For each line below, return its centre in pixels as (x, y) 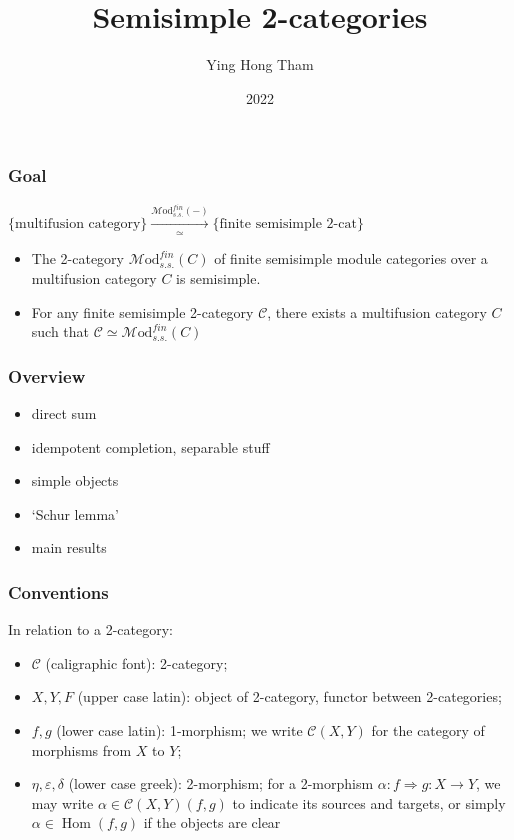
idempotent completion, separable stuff (150, 446)
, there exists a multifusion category (377, 311)
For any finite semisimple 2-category (142, 311)
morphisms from (81, 749)
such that (60, 331)
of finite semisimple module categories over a (351, 258)
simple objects (75, 480)
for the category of (428, 729)
